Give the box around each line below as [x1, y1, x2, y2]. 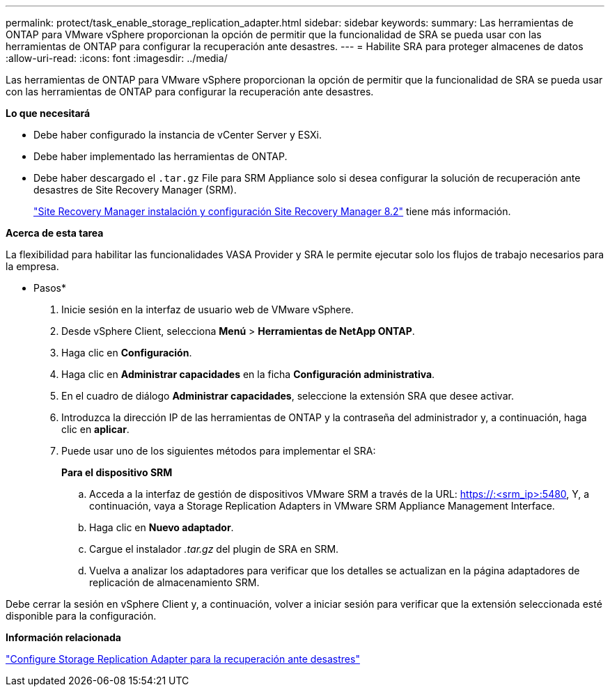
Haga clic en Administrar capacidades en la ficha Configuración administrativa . [61, 368, 435, 380]
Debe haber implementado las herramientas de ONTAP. [33, 150, 288, 162]
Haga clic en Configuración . [61, 347, 192, 359]
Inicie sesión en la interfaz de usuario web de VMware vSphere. [61, 304, 354, 315]
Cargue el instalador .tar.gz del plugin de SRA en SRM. [89, 543, 339, 555]
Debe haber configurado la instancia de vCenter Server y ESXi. [33, 129, 322, 141]
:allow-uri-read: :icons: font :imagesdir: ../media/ [6, 52, 228, 64]
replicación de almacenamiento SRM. [89, 576, 260, 588]
